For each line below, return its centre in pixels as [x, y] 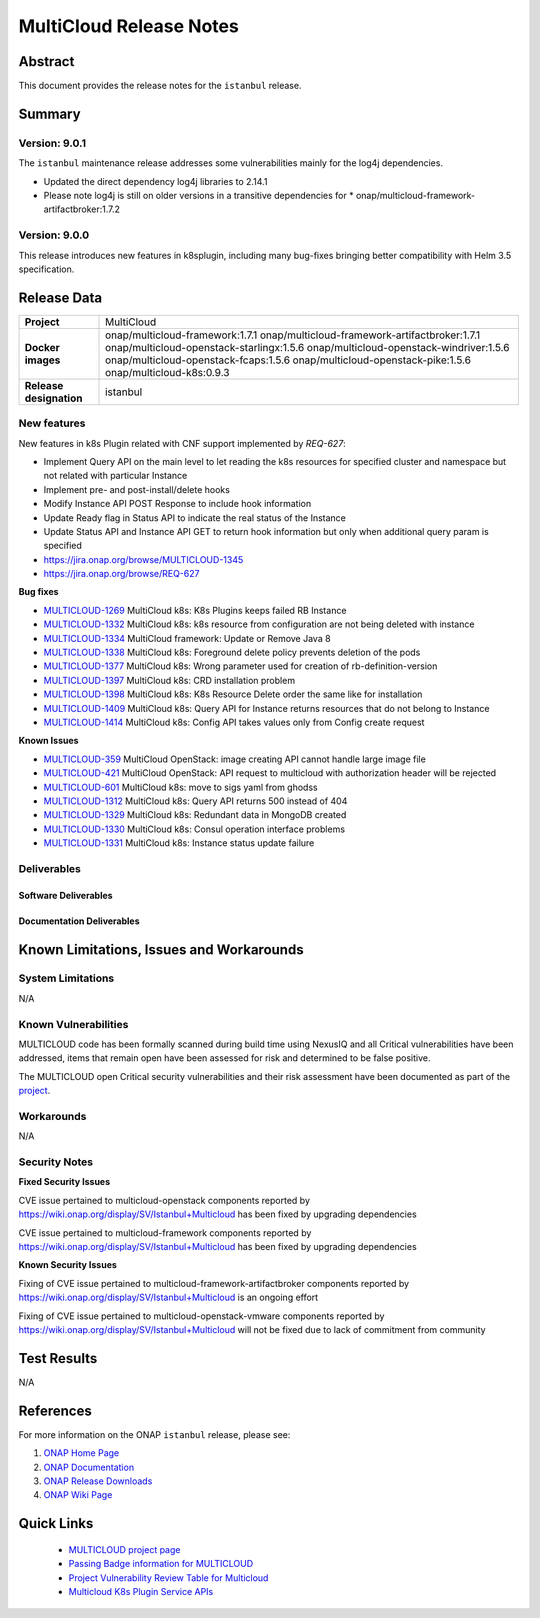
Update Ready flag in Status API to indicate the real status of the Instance [195, 517]
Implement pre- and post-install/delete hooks [136, 489]
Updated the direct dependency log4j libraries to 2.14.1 [155, 181]
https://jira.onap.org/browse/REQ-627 [121, 574]
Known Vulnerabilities [73, 1024]
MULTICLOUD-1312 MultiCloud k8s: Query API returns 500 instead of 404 [195, 801]
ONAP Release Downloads [98, 1481]
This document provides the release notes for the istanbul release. [160, 86]
